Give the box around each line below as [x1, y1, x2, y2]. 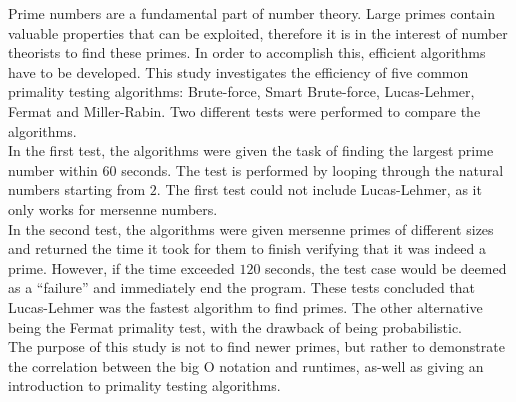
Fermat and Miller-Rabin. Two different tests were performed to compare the [8, 100, 481, 121]
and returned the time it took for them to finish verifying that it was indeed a [8, 238, 486, 259]
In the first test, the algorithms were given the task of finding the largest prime [8, 140, 494, 161]
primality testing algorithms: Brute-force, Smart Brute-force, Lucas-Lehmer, [8, 81, 475, 102]
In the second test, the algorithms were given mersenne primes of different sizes [8, 218, 494, 239]
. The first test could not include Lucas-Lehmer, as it [156, 179, 482, 200]
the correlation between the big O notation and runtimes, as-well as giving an [8, 355, 484, 376]
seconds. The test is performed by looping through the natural [121, 159, 504, 180]
